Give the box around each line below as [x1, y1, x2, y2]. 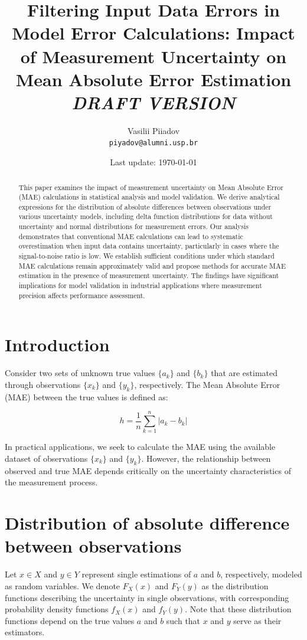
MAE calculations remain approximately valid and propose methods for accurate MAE [18, 260, 286, 270]
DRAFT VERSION [71, 90, 236, 115]
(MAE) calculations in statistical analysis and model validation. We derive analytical [18, 192, 280, 202]
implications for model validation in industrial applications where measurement [18, 280, 262, 290]
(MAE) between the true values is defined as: [5, 390, 168, 403]
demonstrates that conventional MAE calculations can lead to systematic [18, 231, 243, 241]
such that [166, 614, 201, 626]
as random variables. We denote [5, 579, 120, 592]
